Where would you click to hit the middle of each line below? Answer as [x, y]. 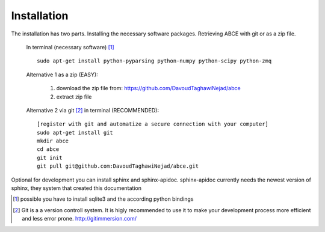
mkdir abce [53, 141]
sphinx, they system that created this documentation [76, 188]
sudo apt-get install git [75, 133]
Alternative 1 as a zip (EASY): [62, 75]
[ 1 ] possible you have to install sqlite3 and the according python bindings [103, 199]
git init [50, 157]
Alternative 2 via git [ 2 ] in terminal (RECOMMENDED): [93, 110]
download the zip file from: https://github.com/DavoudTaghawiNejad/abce [148, 88]
